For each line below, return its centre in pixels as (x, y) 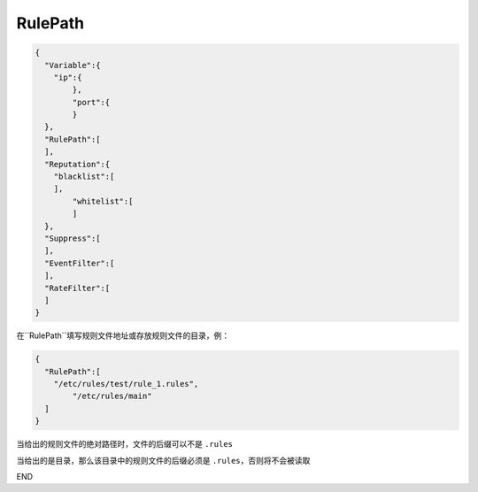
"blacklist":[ (84, 177)
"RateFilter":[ (77, 288)
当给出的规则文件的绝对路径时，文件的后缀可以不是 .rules (125, 444)
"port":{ (91, 102)
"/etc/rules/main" (112, 396)
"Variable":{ (73, 65)
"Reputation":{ (77, 164)
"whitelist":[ (103, 201)
